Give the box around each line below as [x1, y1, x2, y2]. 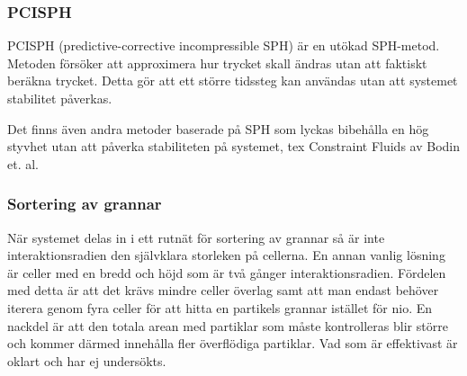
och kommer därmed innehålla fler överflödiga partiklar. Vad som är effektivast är [7, 334, 458, 353]
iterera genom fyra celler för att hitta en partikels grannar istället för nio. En [7, 298, 433, 317]
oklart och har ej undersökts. [7, 351, 166, 370]
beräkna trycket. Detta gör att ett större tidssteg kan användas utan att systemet [7, 71, 458, 90]
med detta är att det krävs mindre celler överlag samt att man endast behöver [7, 281, 439, 300]
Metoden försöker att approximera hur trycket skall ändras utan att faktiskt [7, 53, 427, 72]
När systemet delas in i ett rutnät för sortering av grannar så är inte [7, 228, 385, 246]
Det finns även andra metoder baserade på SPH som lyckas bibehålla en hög [7, 119, 429, 138]
